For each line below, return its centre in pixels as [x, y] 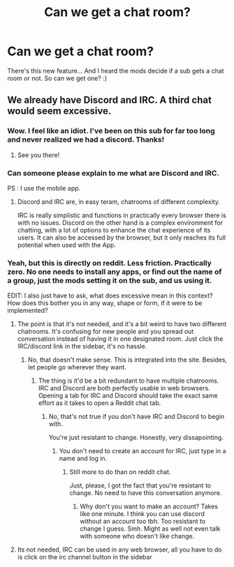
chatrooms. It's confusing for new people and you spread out [105, 332]
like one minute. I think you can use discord [142, 514]
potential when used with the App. [67, 244]
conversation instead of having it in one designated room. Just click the [120, 339]
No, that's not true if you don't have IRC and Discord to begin [137, 417]
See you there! [38, 155]
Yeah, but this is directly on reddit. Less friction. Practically [109, 263]
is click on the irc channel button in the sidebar [85, 557]
